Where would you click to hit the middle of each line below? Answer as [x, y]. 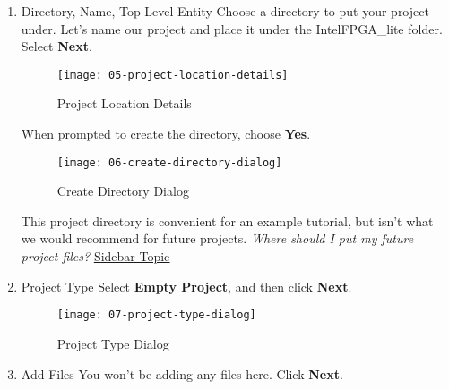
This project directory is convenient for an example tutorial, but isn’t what [227, 220]
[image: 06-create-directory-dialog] [169, 162]
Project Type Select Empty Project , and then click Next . [186, 286]
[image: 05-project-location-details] [173, 75]
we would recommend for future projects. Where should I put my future [217, 238]
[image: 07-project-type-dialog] [156, 315]
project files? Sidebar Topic [95, 256]
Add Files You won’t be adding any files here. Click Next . [182, 373]
